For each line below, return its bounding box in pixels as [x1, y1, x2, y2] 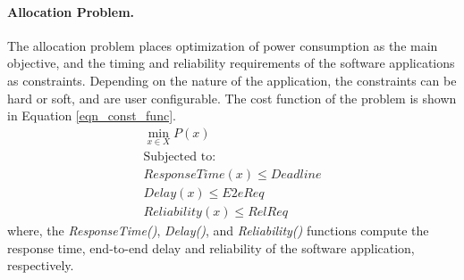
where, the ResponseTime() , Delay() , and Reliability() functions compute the [7, 221, 429, 240]
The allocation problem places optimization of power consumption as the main [7, 36, 438, 54]
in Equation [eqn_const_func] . [7, 106, 176, 125]
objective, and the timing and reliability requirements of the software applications [7, 54, 455, 72]
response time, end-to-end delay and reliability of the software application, [7, 238, 415, 257]
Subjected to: [143, 151, 216, 164]
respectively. [7, 256, 74, 275]
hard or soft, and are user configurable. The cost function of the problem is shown [7, 88, 457, 107]
